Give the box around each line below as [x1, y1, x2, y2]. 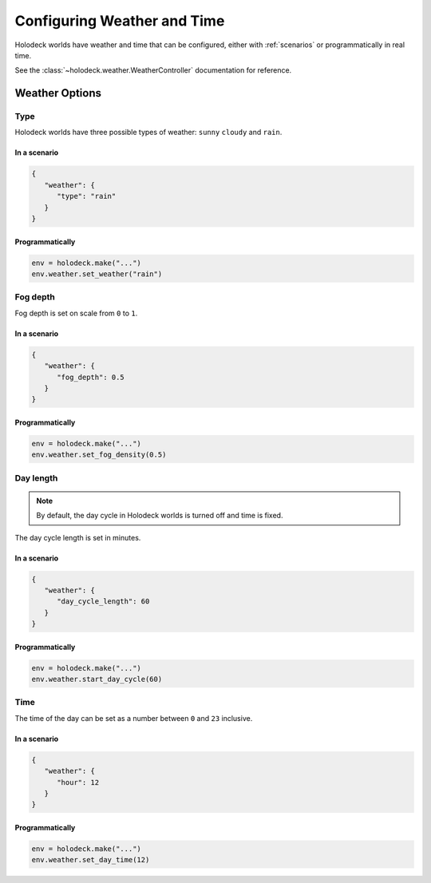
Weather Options [14, 86, 102, 100]
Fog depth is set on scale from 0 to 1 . [14, 308, 138, 318]
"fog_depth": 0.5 [57, 372, 125, 382]
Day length [14, 472, 58, 483]
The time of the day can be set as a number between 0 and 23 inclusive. [14, 713, 253, 723]
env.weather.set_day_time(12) [31, 855, 150, 865]
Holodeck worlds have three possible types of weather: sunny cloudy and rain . [14, 128, 283, 137]
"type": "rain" [57, 192, 117, 201]
